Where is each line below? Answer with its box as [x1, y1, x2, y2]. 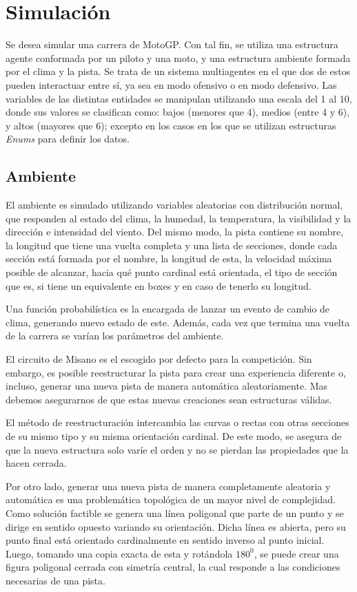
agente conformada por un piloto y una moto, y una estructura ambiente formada [6, 50, 351, 65]
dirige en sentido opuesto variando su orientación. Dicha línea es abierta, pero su [6, 519, 346, 533]
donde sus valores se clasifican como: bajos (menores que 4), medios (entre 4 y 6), [6, 105, 350, 119]
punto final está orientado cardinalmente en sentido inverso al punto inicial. [6, 533, 325, 547]
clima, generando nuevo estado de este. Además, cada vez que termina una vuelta [6, 315, 350, 329]
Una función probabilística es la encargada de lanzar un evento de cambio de [6, 302, 330, 316]
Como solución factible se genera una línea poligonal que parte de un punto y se [6, 505, 344, 520]
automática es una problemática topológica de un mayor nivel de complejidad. [6, 492, 336, 507]
